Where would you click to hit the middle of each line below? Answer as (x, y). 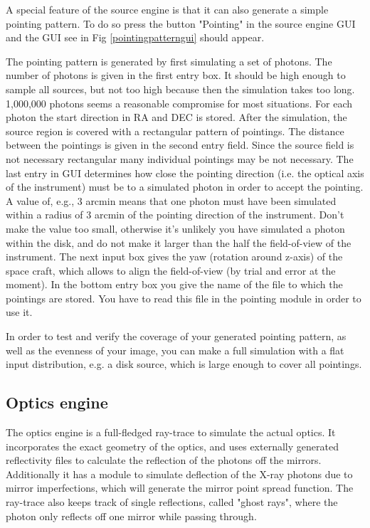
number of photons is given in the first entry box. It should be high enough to (176, 75)
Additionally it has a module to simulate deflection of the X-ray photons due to (179, 474)
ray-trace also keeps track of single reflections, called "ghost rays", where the (172, 502)
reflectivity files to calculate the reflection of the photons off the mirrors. (164, 460)
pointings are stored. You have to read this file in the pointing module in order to (184, 298)
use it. (19, 312)
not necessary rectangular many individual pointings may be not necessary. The (180, 158)
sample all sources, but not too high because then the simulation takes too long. (180, 89)
